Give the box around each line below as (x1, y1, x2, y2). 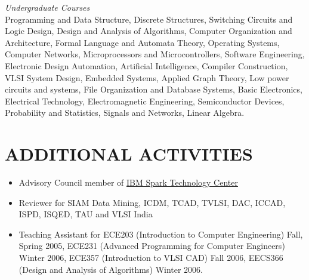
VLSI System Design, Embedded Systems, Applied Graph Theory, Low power (5, 71, 289, 84)
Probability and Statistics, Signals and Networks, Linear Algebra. (5, 106, 245, 119)
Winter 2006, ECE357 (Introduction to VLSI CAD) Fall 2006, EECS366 (18, 251, 283, 264)
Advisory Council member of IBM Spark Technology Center (18, 176, 238, 189)
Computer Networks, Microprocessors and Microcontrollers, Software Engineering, (5, 48, 305, 60)
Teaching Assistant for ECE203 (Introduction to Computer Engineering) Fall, (18, 227, 303, 240)
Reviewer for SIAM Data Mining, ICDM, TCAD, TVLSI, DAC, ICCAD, (18, 196, 286, 208)
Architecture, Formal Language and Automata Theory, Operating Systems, (5, 36, 280, 48)
